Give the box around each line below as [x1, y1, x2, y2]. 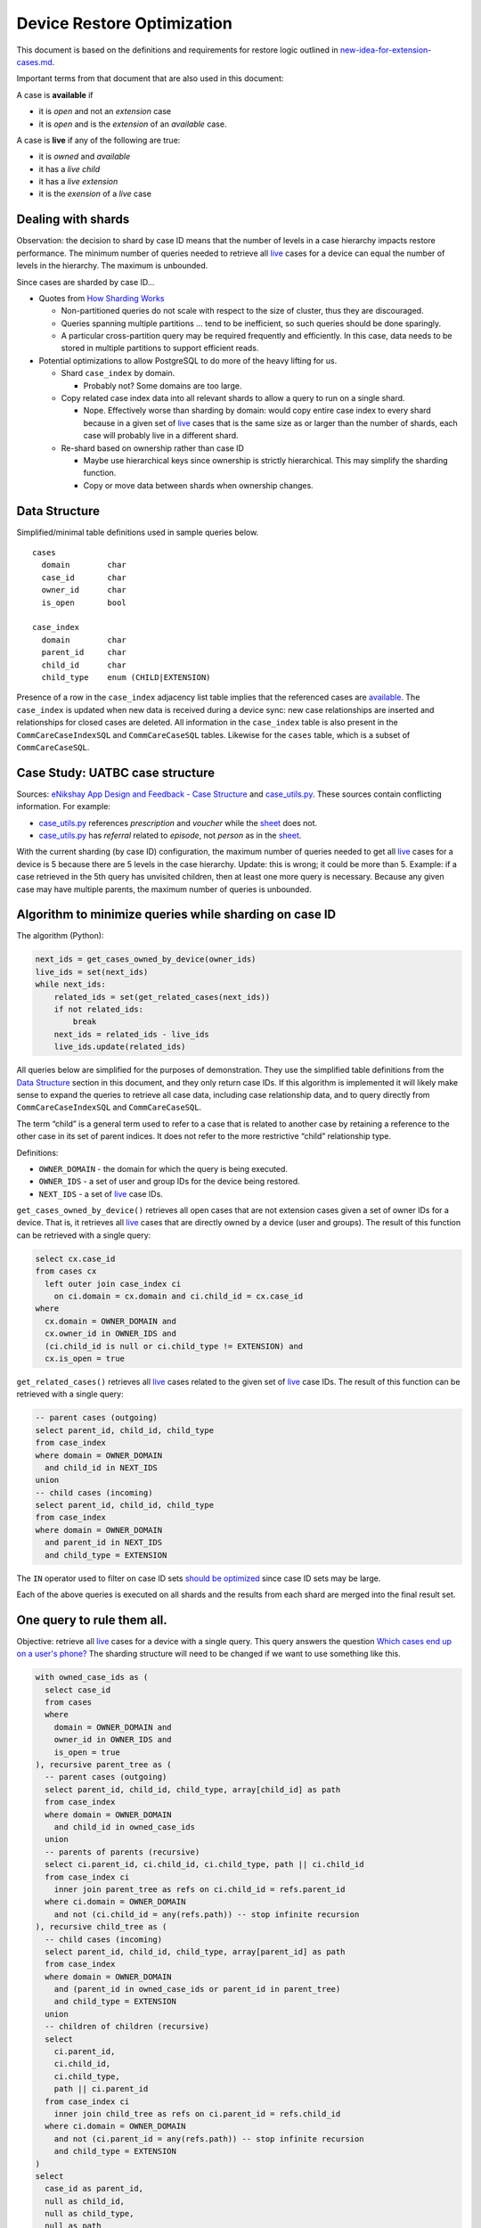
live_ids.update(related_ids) [53, 1042, 186, 1052]
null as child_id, [45, 2196, 125, 2206]
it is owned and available [38, 152, 131, 162]
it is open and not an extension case [38, 106, 172, 117]
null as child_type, [45, 2208, 135, 2219]
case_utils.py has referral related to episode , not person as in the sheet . [38, 830, 302, 841]
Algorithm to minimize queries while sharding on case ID [16, 907, 337, 922]
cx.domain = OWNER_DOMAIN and [45, 1315, 177, 1326]
